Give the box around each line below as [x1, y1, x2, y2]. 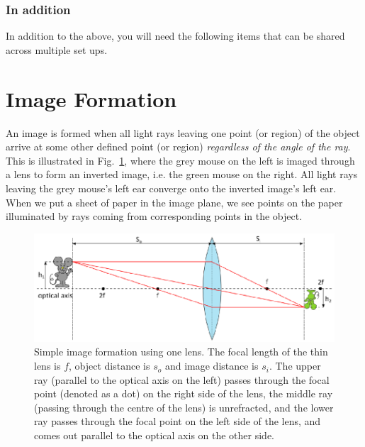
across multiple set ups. [6, 42, 108, 57]
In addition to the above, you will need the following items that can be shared [6, 28, 345, 43]
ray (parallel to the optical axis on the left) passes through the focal [34, 372, 330, 387]
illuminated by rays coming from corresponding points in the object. [6, 209, 303, 223]
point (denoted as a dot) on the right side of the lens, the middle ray [34, 386, 333, 401]
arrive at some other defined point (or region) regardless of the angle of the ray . [6, 139, 351, 154]
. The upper [269, 358, 321, 373]
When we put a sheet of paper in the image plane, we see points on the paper [6, 194, 343, 209]
